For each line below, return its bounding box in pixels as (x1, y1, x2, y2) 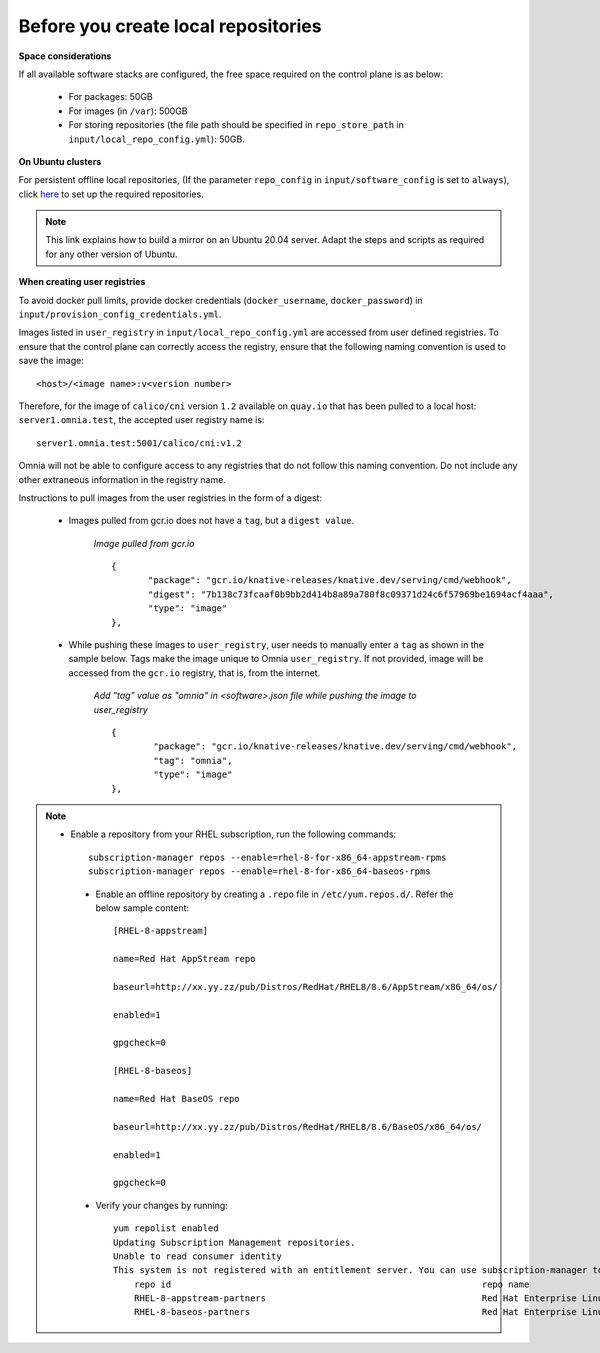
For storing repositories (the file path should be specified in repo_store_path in (68, 119, 405, 131)
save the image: (18, 355, 84, 367)
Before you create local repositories (18, 15, 322, 37)
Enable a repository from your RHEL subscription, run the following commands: (70, 828, 397, 840)
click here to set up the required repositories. (18, 188, 204, 200)
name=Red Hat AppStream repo (113, 953, 256, 965)
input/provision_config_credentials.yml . (18, 308, 222, 320)
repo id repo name (133, 1278, 530, 1290)
